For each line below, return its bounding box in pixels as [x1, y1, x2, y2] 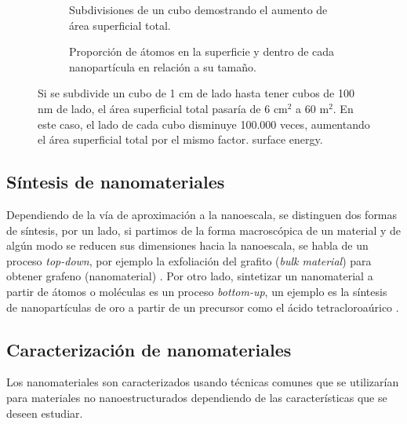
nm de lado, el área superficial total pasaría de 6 [38, 100, 271, 116]
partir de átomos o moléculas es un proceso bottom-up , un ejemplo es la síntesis [6, 283, 387, 299]
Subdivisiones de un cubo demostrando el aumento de [69, 2, 328, 17]
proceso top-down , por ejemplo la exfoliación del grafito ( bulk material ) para [6, 252, 372, 269]
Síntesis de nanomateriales [6, 170, 225, 194]
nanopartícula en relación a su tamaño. [69, 58, 256, 75]
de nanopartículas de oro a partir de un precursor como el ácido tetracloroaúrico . [6, 298, 399, 315]
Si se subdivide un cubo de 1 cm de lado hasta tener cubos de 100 [38, 85, 354, 101]
